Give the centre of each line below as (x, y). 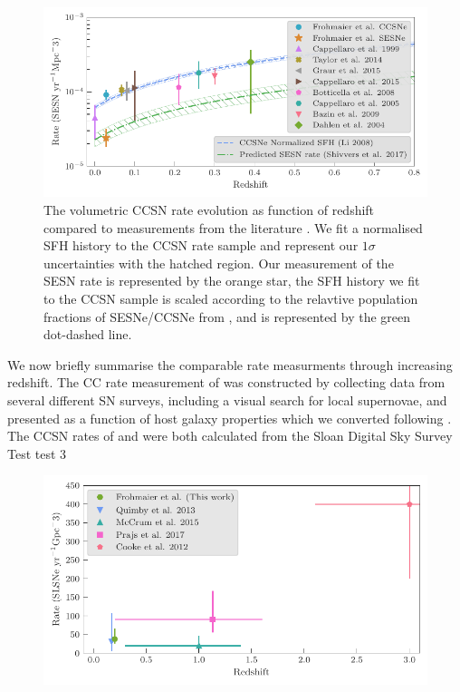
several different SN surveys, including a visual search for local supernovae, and (227, 400)
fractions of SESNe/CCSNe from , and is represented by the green (227, 316)
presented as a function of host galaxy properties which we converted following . (230, 418)
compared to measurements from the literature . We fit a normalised (233, 227)
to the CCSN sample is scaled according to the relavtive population (231, 298)
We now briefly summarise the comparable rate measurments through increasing (230, 364)
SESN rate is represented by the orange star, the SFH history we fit (232, 281)
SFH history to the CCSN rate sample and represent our (201, 245)
